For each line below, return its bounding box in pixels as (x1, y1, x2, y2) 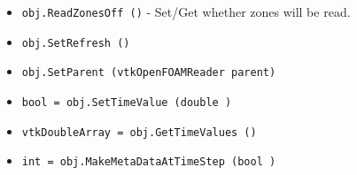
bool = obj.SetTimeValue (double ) (21, 95, 232, 109)
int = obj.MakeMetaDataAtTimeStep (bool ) (21, 156, 276, 169)
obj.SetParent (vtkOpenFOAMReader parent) (21, 66, 276, 80)
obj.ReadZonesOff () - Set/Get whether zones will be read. (21, 3, 351, 20)
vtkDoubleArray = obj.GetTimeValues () (21, 126, 257, 139)
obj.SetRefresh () (21, 36, 130, 49)
